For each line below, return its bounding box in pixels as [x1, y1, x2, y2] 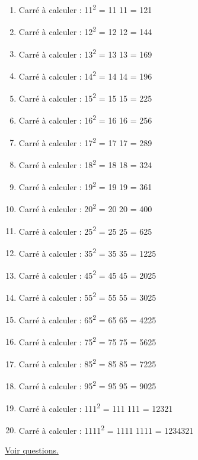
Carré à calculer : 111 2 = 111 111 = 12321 [18, 400, 173, 414]
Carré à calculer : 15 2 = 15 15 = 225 [18, 90, 152, 104]
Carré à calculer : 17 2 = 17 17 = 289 [18, 134, 152, 149]
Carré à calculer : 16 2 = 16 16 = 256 [18, 112, 152, 126]
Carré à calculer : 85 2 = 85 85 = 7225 [18, 356, 157, 370]
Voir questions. [5, 444, 59, 456]
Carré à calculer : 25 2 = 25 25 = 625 [18, 223, 152, 237]
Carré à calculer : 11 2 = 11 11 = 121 [18, 2, 152, 15]
